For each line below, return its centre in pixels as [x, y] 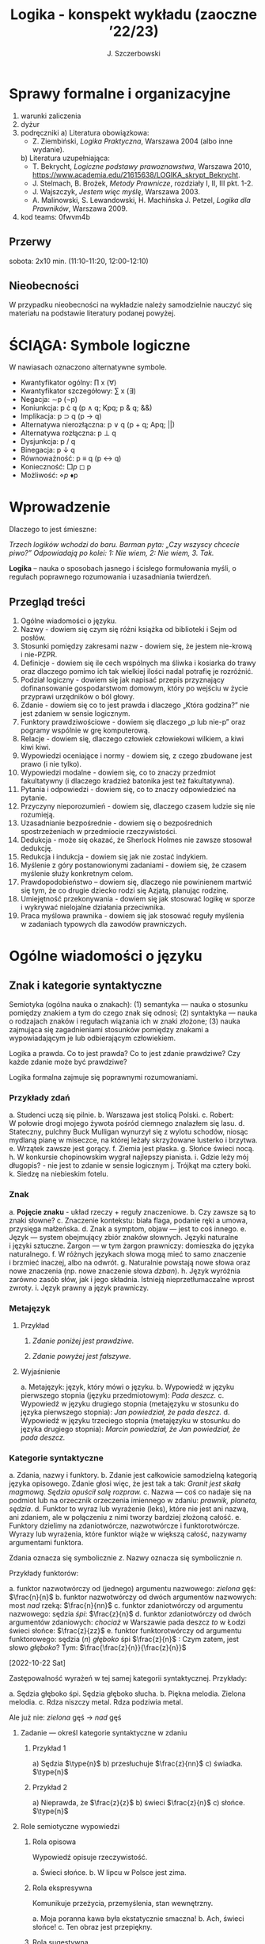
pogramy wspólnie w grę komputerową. [85, 730]
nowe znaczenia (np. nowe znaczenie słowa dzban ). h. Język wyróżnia [125, 1271]
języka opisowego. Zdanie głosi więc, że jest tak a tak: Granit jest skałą [125, 1483]
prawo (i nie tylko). [51, 764]
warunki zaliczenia [51, 116]
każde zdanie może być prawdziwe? [68, 1062]
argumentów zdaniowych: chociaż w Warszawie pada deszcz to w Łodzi [127, 1622]
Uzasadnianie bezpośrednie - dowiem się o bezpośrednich [116, 823]
